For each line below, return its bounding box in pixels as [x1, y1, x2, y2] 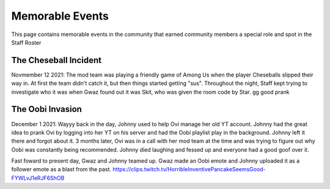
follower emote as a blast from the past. [11, 166, 112, 173]
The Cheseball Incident [11, 55, 102, 65]
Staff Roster [11, 39, 42, 46]
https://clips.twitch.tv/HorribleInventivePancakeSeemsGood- [112, 166, 266, 173]
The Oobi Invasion [11, 104, 82, 114]
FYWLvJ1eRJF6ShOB [11, 174, 65, 182]
